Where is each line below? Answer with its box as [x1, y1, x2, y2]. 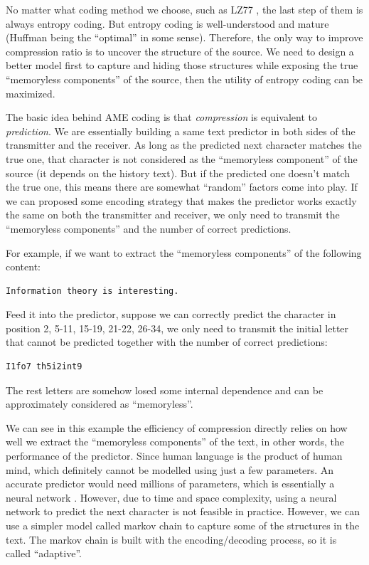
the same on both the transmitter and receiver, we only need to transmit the [6, 207, 340, 222]
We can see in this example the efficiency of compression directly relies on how [6, 420, 348, 435]
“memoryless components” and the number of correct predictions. [6, 221, 292, 236]
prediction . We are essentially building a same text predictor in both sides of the [6, 123, 355, 138]
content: [6, 259, 41, 274]
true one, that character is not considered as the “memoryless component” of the [6, 151, 358, 166]
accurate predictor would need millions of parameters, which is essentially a [6, 476, 335, 491]
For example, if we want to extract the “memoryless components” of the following [6, 245, 362, 260]
